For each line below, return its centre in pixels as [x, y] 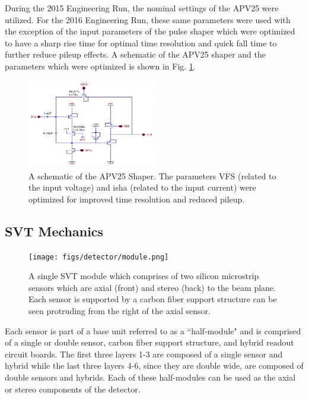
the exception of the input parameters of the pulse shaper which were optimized [150, 31]
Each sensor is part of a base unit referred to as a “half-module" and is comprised [153, 330]
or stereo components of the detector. [73, 389]
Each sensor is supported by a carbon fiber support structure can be [153, 299]
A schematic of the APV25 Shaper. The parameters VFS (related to [152, 175]
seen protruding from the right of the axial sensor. [120, 311]
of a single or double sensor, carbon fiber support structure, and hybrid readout [149, 342]
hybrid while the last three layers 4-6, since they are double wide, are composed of [154, 365]
